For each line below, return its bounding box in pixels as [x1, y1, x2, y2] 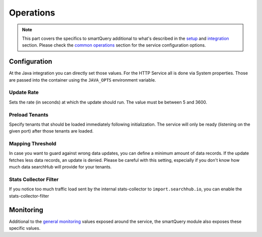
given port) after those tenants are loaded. [9, 128, 94, 134]
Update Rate [9, 89, 39, 96]
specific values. [9, 225, 41, 231]
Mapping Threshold [9, 140, 57, 147]
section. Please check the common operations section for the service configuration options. [22, 42, 206, 48]
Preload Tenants [9, 111, 49, 118]
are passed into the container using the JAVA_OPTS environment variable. [9, 77, 156, 83]
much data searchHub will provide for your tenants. [9, 164, 112, 170]
